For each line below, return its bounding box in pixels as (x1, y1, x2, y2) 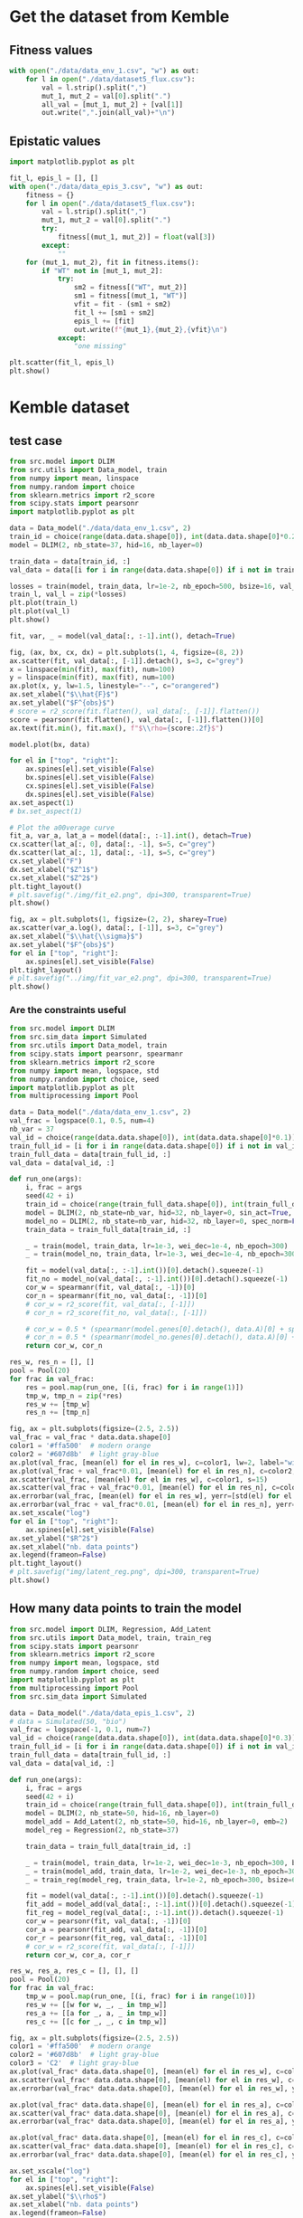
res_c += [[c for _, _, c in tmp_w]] (25, 2017, 168, 2026)
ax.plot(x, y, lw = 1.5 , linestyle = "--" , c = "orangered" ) (9, 681, 220, 691)
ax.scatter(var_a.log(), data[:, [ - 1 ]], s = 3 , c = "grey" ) (9, 924, 224, 933)
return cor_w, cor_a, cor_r (25, 1950, 131, 1959)
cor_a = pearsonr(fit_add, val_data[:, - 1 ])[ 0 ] (25, 1925, 207, 1934)
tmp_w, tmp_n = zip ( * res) (25, 1391, 124, 1400)
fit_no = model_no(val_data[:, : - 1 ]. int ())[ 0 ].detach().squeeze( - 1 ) (25, 1275, 289, 1284)
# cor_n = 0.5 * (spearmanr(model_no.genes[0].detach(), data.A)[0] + (25, 1332, 297, 1342)
